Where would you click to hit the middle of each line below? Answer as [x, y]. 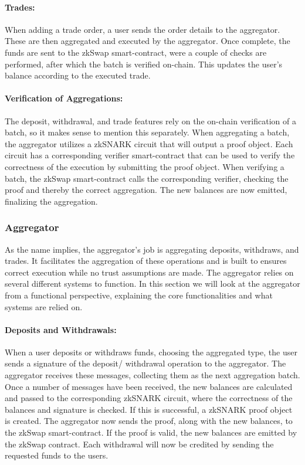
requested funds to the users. [57, 455]
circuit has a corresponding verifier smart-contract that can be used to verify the [150, 155]
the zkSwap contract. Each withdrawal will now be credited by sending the [139, 444]
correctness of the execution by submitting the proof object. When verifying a [145, 166]
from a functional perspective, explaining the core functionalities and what [139, 295]
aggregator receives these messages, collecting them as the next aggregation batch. [152, 375]
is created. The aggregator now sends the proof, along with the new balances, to [149, 421]
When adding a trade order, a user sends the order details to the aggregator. [143, 29]
